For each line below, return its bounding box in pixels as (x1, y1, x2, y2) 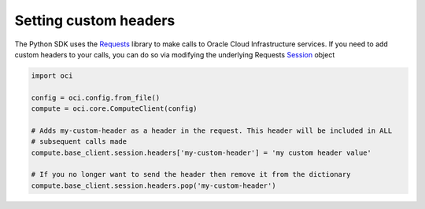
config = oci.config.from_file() (31, 93, 161, 102)
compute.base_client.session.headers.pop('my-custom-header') (31, 181, 276, 190)
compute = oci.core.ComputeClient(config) (31, 104, 198, 113)
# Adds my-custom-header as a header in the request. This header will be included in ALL (31, 126, 393, 135)
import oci (31, 71, 73, 80)
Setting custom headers (14, 12, 176, 29)
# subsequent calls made (31, 137, 128, 146)
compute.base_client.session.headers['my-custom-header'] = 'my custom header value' (31, 148, 371, 157)
